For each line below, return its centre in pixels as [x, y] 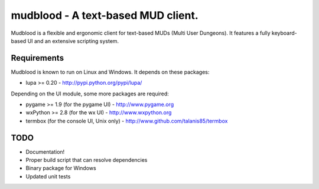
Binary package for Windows [61, 168]
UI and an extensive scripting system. [73, 41]
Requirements [38, 58]
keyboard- [285, 33]
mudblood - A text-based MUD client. [105, 15]
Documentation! [45, 152]
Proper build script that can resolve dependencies [87, 160]
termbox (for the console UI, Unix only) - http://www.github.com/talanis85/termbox [127, 121]
